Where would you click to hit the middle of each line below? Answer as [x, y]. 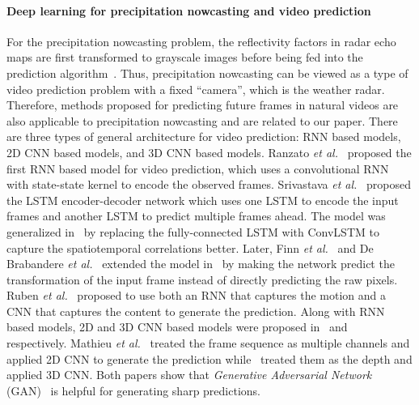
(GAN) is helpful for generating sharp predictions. [133, 390]
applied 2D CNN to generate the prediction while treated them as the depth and [209, 358]
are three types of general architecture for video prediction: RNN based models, [204, 136]
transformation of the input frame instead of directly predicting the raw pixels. [202, 279]
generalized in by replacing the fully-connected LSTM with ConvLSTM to [193, 231]
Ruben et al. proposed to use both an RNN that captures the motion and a [196, 295]
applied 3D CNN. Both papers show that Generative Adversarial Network [189, 375]
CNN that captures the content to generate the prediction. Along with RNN [196, 311]
